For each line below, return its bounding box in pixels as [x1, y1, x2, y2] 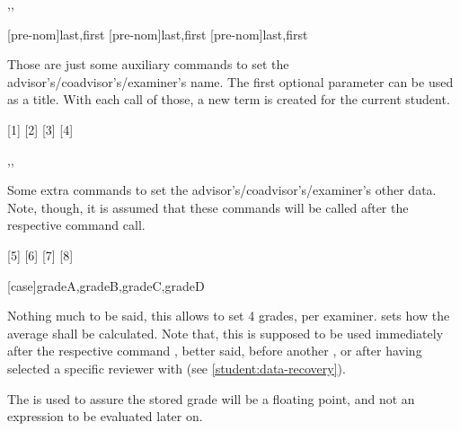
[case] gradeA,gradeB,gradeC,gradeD [7, 276, 205, 295]
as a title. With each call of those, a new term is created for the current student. [7, 90, 450, 109]
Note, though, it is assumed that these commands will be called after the [7, 198, 409, 216]
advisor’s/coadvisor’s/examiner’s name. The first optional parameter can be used [7, 72, 454, 91]
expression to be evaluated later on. [7, 407, 203, 426]
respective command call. [7, 215, 146, 234]
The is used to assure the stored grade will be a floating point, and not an [7, 389, 415, 408]
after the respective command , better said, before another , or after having [7, 341, 422, 360]
